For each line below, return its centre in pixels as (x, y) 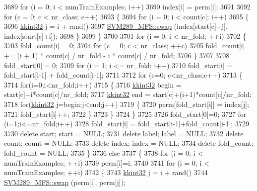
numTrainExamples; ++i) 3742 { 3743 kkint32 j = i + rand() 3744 (106, 172)
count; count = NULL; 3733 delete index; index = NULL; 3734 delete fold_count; (129, 143)
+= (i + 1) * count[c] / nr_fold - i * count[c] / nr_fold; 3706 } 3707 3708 (117, 55)
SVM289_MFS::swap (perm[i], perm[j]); (65, 182)
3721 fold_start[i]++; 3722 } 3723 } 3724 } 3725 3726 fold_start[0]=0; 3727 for (125, 114)
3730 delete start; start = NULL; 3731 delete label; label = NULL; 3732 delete (124, 133)
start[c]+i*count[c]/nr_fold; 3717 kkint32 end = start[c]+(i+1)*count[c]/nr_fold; (128, 94)
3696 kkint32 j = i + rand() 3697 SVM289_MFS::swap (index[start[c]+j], (116, 26)
